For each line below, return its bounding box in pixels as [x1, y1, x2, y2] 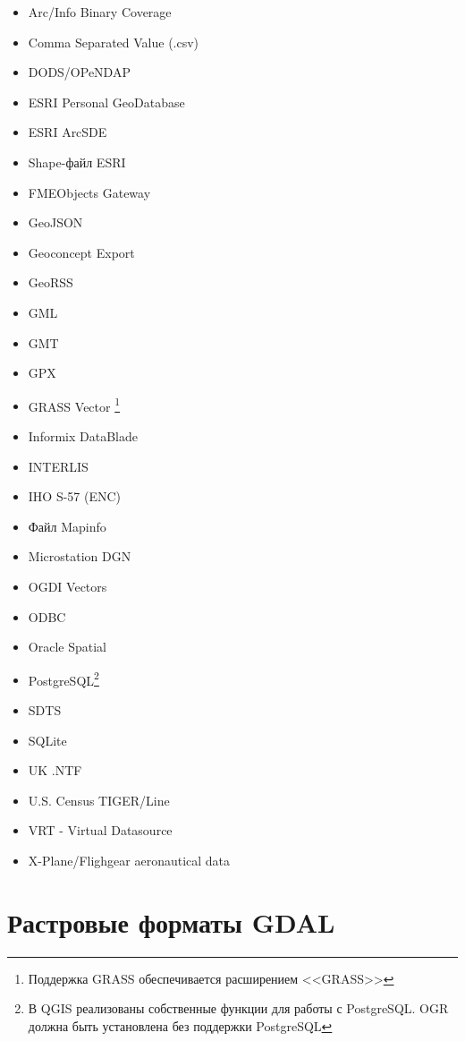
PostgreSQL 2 [28, 668, 99, 689]
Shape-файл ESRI [28, 152, 126, 171]
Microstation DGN [28, 547, 131, 566]
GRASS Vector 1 [28, 394, 121, 415]
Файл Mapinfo [28, 516, 106, 535]
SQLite [28, 730, 67, 749]
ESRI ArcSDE [28, 123, 107, 141]
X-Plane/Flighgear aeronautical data [28, 850, 231, 869]
